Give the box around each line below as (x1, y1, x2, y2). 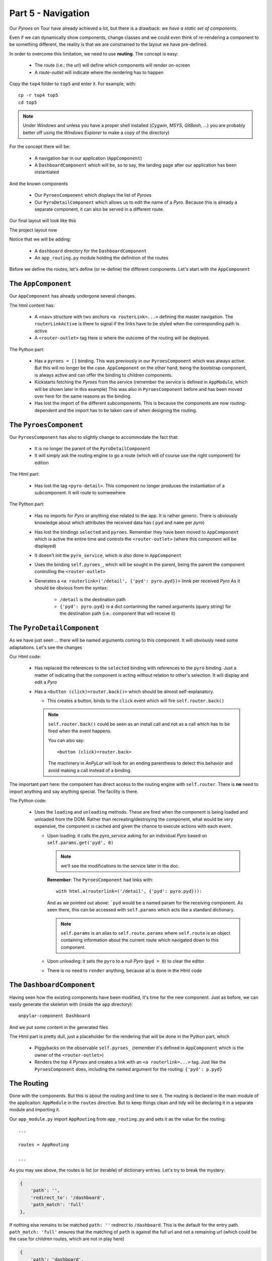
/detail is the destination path (59, 596, 126, 602)
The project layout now (9, 227, 57, 233)
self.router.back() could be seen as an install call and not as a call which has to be (48, 721, 230, 727)
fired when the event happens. (48, 728, 112, 734)
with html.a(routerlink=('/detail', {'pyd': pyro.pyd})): (56, 888, 202, 894)
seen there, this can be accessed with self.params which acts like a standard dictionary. (47, 907, 235, 913)
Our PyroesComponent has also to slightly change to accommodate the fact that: (9, 434, 179, 440)
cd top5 (18, 99, 37, 105)
